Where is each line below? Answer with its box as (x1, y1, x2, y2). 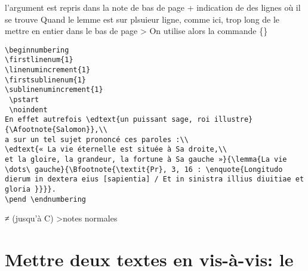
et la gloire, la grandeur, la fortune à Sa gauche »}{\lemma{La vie (5, 155, 287, 164)
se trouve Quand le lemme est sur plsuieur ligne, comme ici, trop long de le (5, 13, 280, 25)
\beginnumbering (5, 45, 69, 54)
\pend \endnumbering (5, 195, 87, 204)
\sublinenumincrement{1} (5, 85, 103, 94)
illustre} (214, 115, 253, 124)
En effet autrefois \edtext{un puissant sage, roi (5, 115, 210, 124)
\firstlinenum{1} (5, 56, 73, 64)
